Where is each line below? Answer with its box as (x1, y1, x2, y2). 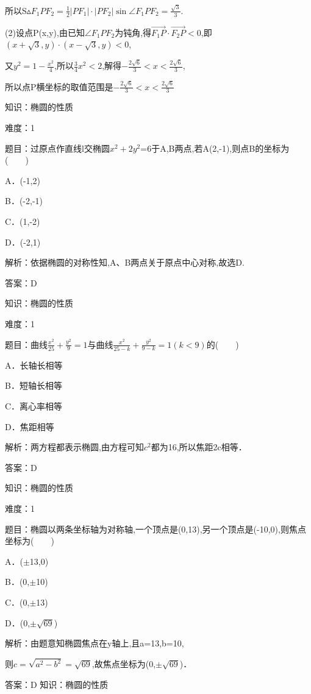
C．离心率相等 (5, 400, 63, 413)
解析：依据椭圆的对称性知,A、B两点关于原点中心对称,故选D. (5, 256, 245, 269)
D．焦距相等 (5, 420, 54, 433)
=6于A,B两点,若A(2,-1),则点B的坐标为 (140, 141, 290, 154)
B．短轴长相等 (5, 379, 62, 392)
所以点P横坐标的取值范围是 (5, 80, 113, 93)
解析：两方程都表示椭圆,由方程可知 (5, 441, 144, 453)
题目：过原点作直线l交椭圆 (5, 141, 110, 154)
